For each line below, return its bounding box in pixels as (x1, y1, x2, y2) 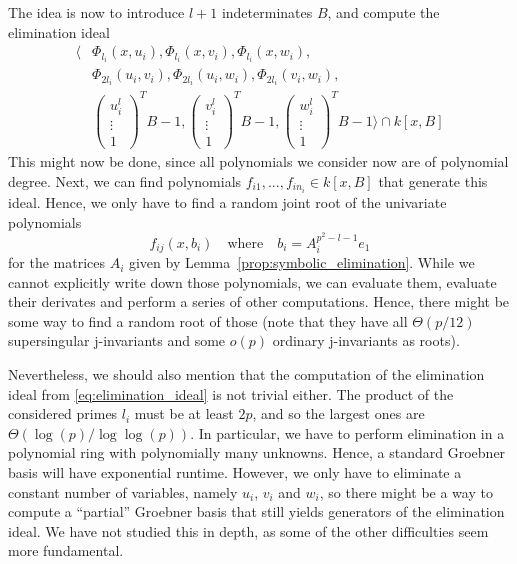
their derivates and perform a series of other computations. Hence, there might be (8, 291, 510, 312)
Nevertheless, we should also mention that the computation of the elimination (8, 364, 485, 385)
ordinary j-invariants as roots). (272, 330, 460, 351)
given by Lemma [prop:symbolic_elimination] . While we (128, 252, 475, 273)
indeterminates (221, 2, 313, 22)
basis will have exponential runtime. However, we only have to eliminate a (8, 462, 462, 482)
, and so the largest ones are (252, 403, 425, 424)
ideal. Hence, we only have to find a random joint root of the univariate (8, 192, 447, 213)
